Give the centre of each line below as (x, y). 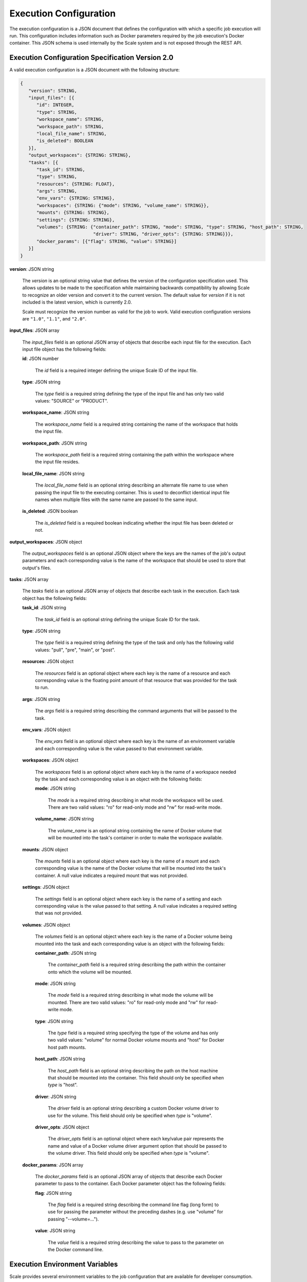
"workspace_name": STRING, (70, 119)
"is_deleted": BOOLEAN (65, 141)
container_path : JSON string (66, 953)
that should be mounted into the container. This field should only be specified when (136, 1078)
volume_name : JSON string (64, 819)
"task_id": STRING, (61, 169)
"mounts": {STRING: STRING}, (73, 213)
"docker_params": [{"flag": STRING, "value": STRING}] (107, 241)
